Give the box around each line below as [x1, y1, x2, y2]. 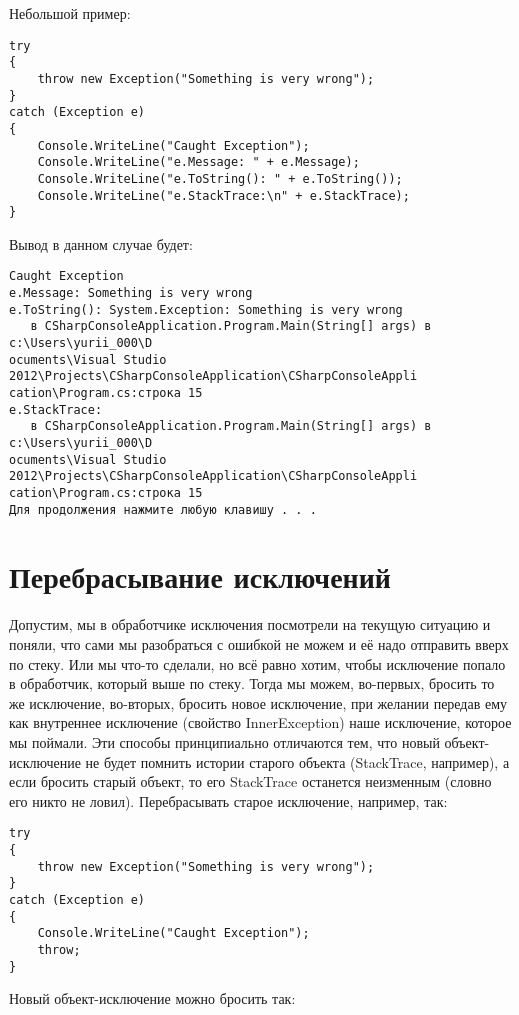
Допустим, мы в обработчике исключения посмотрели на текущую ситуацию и [9, 614, 491, 635]
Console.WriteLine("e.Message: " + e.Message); [37, 155, 360, 170]
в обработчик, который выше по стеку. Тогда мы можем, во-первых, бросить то [9, 673, 495, 694]
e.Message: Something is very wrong [9, 286, 253, 301]
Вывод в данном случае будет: [9, 233, 193, 254]
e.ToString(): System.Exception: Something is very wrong [9, 302, 403, 317]
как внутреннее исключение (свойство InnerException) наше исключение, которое [9, 712, 512, 733]
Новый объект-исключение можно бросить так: [9, 988, 296, 1009]
